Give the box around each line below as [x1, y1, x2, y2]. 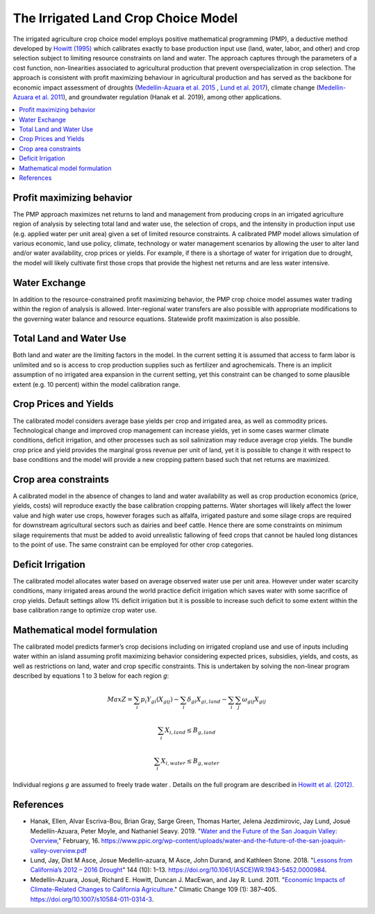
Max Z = [107, 695, 133, 704]
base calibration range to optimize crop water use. [12, 606, 158, 615]
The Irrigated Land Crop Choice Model [12, 10, 238, 26]
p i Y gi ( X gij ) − [140, 695, 180, 705]
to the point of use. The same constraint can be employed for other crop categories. [12, 540, 253, 549]
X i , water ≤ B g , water [160, 757, 220, 767]
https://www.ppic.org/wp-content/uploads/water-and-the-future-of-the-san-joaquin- [101, 837, 347, 845]
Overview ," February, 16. [30, 837, 100, 845]
